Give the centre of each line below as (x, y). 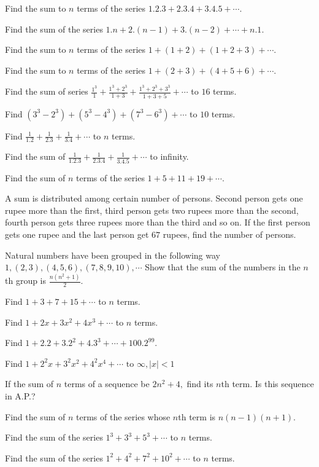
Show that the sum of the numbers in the (223, 267)
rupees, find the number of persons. (229, 234)
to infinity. (169, 156)
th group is (26, 281)
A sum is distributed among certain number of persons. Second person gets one (154, 198)
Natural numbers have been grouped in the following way (113, 255)
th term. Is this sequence (267, 384)
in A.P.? (20, 395)
